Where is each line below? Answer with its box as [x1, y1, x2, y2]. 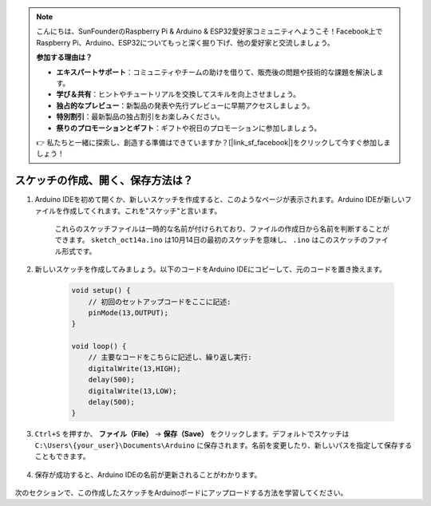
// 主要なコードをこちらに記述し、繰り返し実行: [88, 353, 253, 362]
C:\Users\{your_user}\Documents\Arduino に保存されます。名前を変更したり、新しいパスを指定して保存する [34, 440, 413, 450]
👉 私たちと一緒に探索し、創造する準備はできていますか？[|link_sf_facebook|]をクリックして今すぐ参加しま [36, 137, 391, 147]
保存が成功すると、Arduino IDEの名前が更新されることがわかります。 [34, 469, 262, 479]
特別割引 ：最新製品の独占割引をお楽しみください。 [56, 112, 224, 121]
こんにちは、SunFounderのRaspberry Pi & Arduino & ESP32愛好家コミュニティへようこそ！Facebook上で [36, 26, 383, 36]
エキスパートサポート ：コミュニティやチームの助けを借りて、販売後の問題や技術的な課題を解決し [56, 67, 377, 77]
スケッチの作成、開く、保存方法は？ [14, 174, 193, 188]
